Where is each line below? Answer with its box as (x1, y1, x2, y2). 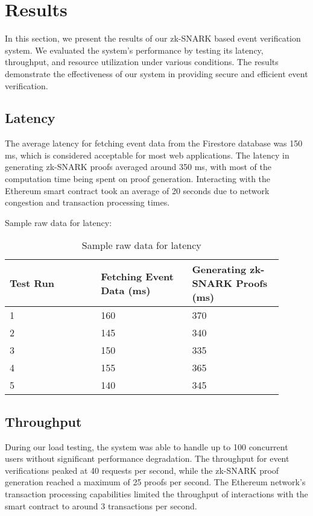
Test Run (10, 276, 54, 291)
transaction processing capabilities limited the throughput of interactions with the (5, 488, 308, 500)
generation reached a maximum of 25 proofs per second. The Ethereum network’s (5, 476, 306, 488)
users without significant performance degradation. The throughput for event (5, 452, 289, 465)
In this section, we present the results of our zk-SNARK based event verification (5, 32, 301, 45)
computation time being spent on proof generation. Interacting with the (5, 172, 271, 185)
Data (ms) (101, 283, 151, 297)
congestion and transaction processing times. (5, 196, 170, 209)
